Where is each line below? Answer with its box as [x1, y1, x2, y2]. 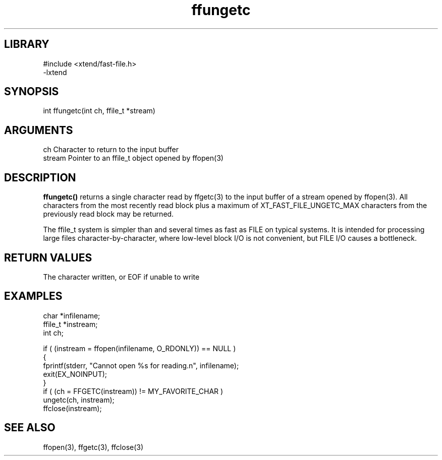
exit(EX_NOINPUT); [43, 369, 107, 378]
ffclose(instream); [43, 404, 102, 413]
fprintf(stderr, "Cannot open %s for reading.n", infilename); [43, 361, 239, 370]
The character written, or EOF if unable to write [43, 272, 200, 281]
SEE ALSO [4, 421, 56, 434]
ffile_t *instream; [43, 319, 98, 328]
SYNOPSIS [4, 85, 59, 98]
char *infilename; [43, 311, 100, 320]
